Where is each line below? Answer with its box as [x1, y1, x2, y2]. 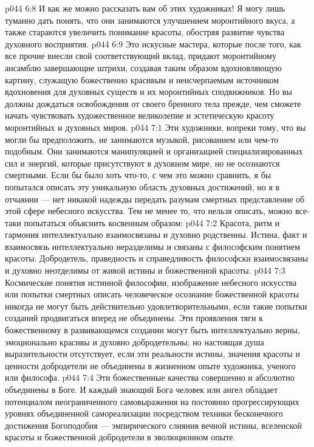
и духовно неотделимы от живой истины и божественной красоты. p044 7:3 [5, 264, 285, 277]
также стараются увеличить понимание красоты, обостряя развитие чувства [5, 26, 285, 38]
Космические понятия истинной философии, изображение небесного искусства [5, 275, 297, 288]
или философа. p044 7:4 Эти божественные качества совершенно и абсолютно [5, 371, 295, 384]
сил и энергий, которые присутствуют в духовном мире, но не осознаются [5, 156, 280, 169]
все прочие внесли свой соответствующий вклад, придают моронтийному [5, 49, 276, 62]
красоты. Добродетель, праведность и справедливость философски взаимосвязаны [5, 252, 309, 265]
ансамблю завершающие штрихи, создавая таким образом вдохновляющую [5, 61, 282, 74]
